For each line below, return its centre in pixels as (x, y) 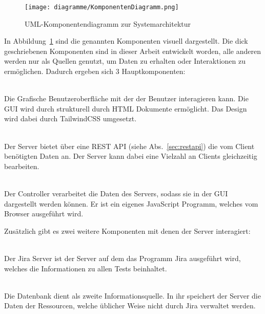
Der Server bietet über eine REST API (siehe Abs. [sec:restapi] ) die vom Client (129, 146)
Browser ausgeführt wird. (44, 214)
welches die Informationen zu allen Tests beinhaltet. (86, 268)
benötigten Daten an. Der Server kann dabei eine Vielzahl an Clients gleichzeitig (131, 156)
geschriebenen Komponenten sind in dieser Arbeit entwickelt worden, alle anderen (132, 51)
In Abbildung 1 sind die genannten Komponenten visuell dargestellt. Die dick (126, 41)
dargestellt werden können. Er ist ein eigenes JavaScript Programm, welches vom (131, 203)
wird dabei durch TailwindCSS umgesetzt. (70, 118)
